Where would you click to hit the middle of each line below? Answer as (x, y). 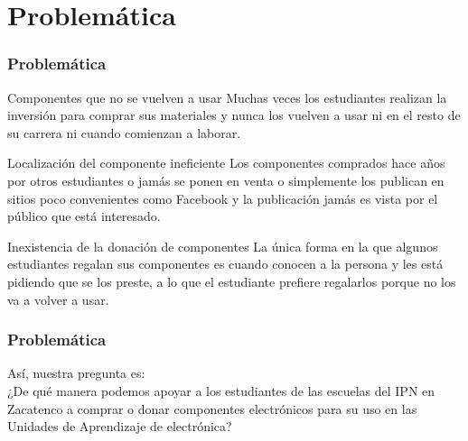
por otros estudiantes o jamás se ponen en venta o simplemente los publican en (226, 180)
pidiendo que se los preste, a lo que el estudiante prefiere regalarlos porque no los (232, 281)
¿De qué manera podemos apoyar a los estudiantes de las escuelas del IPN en (221, 390)
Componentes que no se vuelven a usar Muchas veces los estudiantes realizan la (227, 97)
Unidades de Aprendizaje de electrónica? (120, 426)
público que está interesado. (84, 216)
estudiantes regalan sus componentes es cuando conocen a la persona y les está (225, 264)
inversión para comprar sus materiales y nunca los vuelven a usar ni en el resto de (234, 115)
